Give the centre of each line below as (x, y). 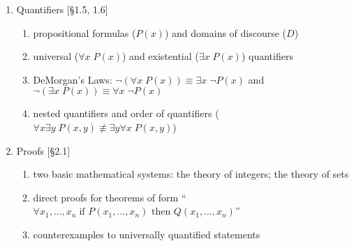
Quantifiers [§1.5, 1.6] (62, 9)
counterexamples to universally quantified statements (147, 234)
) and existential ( (161, 56)
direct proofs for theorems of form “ (110, 197)
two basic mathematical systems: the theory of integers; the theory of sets (191, 174)
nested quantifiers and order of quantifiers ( (126, 113)
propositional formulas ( (84, 32)
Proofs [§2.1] (43, 150)
